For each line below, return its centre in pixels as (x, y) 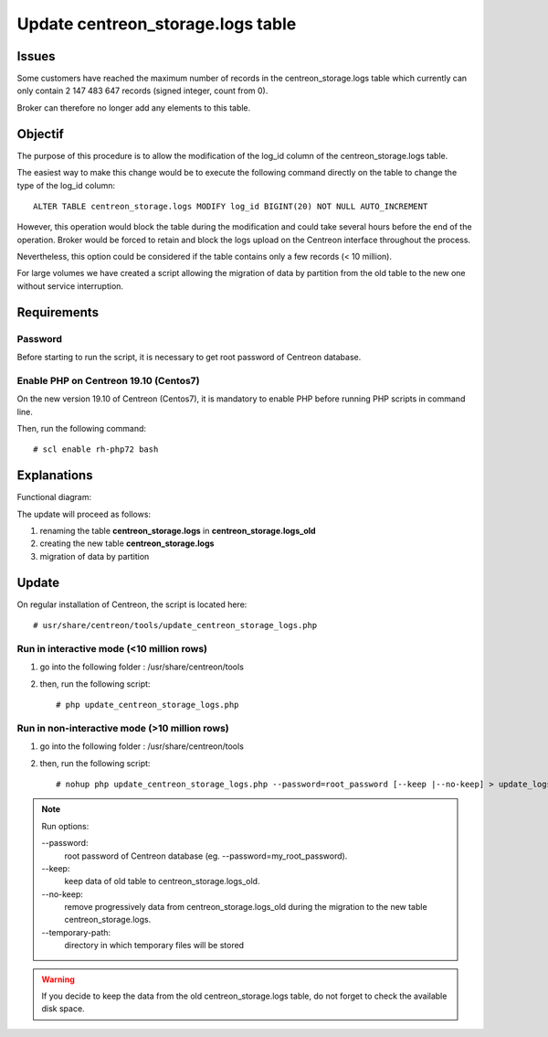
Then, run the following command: (81, 428)
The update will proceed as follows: (84, 514)
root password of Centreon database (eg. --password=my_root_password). (206, 856)
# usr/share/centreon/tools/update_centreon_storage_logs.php (175, 625)
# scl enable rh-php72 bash (96, 449)
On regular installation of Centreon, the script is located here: (132, 604)
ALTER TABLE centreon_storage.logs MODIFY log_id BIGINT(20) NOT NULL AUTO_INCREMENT (231, 206)
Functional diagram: (54, 497)
